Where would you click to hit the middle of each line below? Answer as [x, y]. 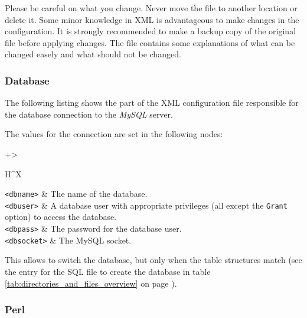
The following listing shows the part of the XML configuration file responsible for [152, 103]
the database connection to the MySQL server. [89, 114]
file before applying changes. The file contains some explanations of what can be [150, 42]
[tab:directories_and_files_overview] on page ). [91, 283]
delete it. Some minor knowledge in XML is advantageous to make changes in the [152, 19]
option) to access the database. [61, 217]
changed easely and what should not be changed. [93, 54]
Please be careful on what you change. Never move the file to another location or [151, 8]
